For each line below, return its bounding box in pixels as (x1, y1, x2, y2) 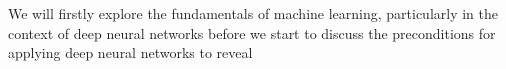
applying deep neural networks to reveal (8, 42, 253, 63)
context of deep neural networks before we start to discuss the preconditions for (8, 22, 496, 43)
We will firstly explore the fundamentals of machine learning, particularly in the (8, 3, 499, 23)
